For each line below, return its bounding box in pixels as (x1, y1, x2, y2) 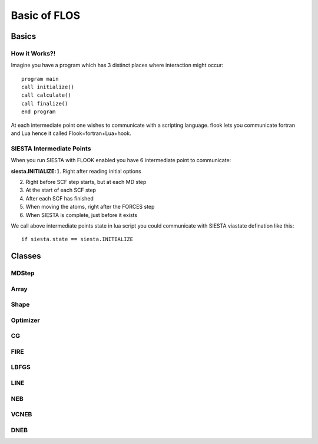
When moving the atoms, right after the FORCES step (25, 203, 155, 211)
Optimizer (11, 316, 41, 324)
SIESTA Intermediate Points (11, 144, 91, 153)
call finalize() (21, 100, 68, 107)
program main (21, 75, 59, 82)
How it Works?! (11, 49, 56, 57)
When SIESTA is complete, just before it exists (25, 211, 138, 218)
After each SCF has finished (25, 195, 94, 202)
